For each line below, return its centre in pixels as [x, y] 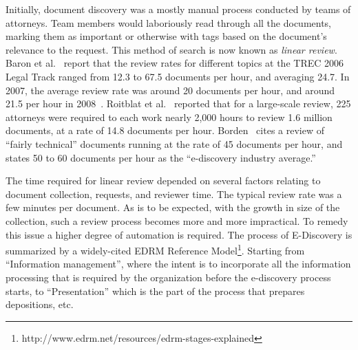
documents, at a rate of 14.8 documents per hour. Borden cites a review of [165, 130]
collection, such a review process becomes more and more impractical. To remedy [177, 220]
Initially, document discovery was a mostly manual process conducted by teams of [178, 9]
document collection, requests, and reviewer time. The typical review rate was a [174, 194]
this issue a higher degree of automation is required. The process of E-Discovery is [179, 234]
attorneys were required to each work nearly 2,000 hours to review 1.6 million [169, 117]
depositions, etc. [40, 304]
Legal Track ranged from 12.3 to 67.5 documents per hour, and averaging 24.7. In [178, 76]
